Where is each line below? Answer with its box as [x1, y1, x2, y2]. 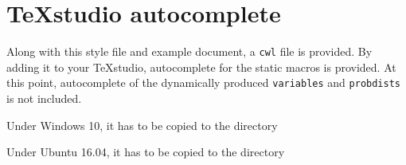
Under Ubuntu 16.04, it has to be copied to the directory [6, 143, 285, 160]
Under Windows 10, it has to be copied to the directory [6, 116, 278, 133]
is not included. [6, 90, 82, 107]
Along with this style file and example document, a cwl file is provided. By [6, 43, 373, 60]
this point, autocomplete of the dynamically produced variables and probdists [6, 74, 400, 91]
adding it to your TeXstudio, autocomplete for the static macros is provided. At [6, 58, 396, 75]
